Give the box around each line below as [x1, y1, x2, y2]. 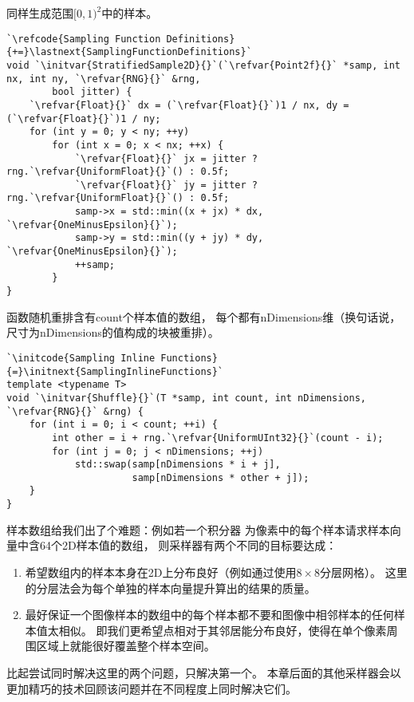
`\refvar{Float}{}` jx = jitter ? [74, 152, 258, 164]
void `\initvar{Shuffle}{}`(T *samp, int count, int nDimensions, [6, 392, 367, 404]
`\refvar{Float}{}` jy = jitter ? [74, 179, 258, 191]
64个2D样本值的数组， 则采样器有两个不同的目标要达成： [39, 537, 337, 554]
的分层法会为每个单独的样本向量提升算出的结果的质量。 [25, 579, 316, 596]
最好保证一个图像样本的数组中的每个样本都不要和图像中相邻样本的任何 [25, 606, 394, 623]
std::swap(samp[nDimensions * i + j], [74, 459, 281, 471]
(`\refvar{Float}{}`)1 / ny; [6, 112, 161, 124]
